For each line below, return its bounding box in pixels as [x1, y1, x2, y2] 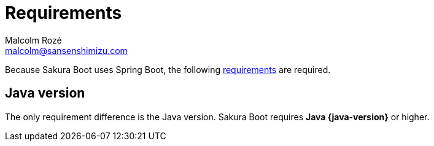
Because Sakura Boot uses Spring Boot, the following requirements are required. [5, 64, 331, 75]
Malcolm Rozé [5, 34, 62, 45]
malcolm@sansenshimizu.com [5, 45, 128, 56]
